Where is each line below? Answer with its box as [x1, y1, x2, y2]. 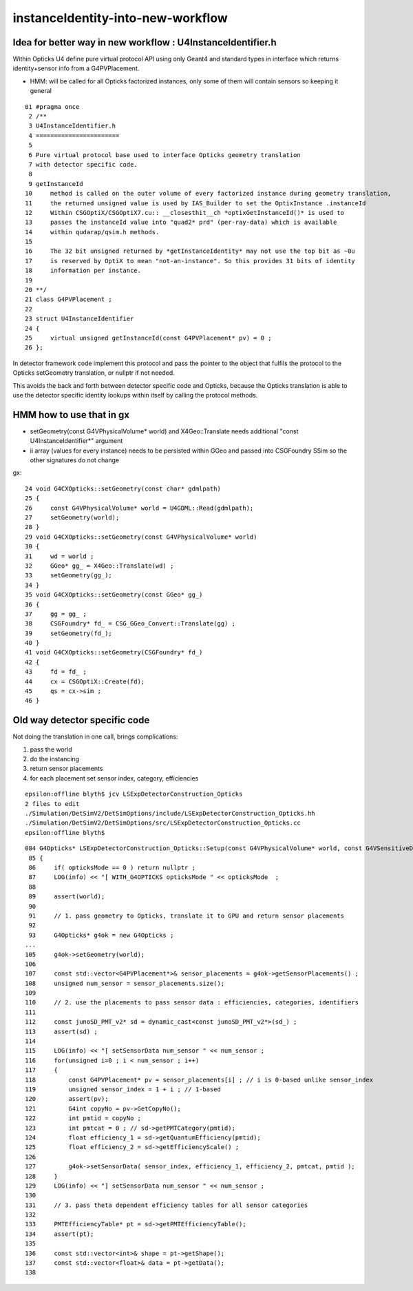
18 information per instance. [25, 267, 141, 275]
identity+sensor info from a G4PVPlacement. [12, 64, 140, 72]
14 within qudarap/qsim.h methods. [25, 228, 160, 236]
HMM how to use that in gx [12, 409, 130, 420]
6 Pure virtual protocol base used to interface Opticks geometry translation [28, 151, 301, 158]
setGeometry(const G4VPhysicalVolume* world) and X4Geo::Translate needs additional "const [30, 427, 299, 435]
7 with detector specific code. [28, 161, 138, 168]
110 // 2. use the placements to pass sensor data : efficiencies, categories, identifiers [25, 999, 359, 1006]
